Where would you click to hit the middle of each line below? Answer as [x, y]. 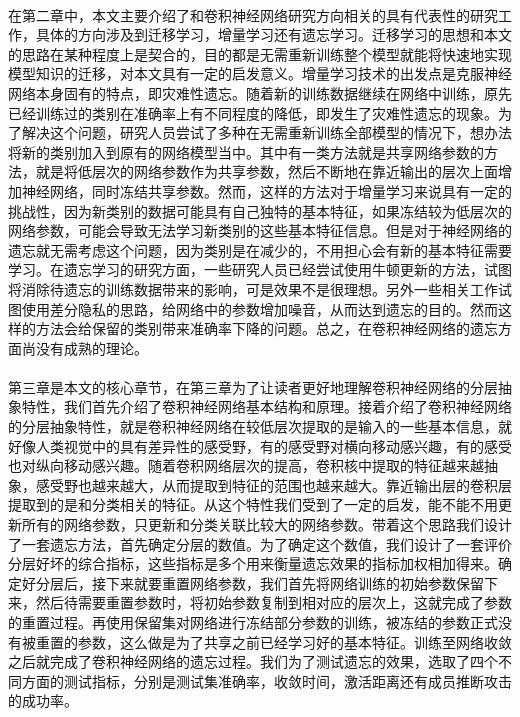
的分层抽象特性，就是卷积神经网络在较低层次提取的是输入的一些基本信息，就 [260, 426]
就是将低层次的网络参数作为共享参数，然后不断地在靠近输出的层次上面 [266, 171]
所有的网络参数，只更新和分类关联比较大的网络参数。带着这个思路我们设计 [266, 524]
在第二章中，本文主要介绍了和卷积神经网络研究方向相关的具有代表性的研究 [253, 14]
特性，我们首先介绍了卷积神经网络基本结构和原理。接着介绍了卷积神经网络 [266, 406]
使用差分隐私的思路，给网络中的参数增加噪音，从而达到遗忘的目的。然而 [259, 308]
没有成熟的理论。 [91, 347]
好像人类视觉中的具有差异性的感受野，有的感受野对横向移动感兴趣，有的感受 [260, 445]
